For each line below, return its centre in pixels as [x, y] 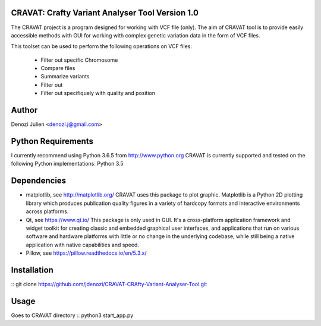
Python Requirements [52, 141]
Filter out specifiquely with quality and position [98, 93]
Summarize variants [65, 77]
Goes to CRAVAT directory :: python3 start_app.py [72, 315]
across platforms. [47, 211]
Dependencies [39, 181]
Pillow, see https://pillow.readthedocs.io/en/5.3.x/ [86, 253]
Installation [32, 270]
